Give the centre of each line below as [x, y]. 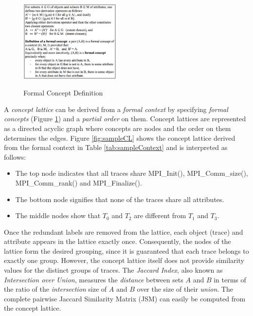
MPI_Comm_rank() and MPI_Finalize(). [79, 182]
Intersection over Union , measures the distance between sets [94, 279]
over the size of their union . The [185, 289]
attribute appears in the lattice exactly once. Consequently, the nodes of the [117, 241]
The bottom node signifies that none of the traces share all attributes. [120, 199]
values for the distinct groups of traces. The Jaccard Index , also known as [113, 270]
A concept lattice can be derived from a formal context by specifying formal [116, 109]
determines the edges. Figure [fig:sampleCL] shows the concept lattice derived [120, 138]
